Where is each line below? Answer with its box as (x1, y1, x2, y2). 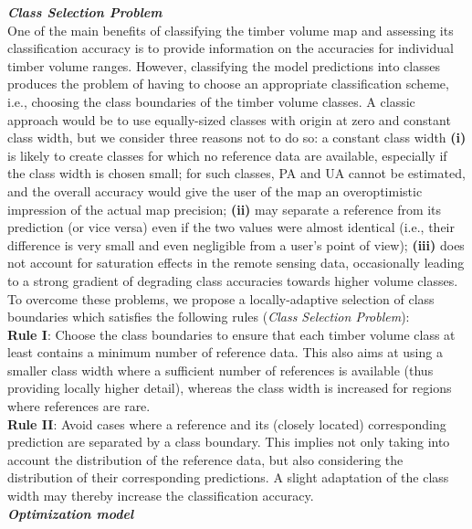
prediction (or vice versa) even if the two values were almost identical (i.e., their (7, 217, 455, 237)
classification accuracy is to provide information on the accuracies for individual (7, 38, 454, 58)
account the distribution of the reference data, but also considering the (7, 450, 404, 469)
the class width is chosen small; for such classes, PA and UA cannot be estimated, (7, 164, 466, 183)
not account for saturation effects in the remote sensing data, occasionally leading (7, 253, 465, 272)
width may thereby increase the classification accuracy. (7, 486, 314, 505)
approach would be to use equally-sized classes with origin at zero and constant (7, 110, 451, 129)
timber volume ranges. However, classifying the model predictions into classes (7, 56, 440, 75)
